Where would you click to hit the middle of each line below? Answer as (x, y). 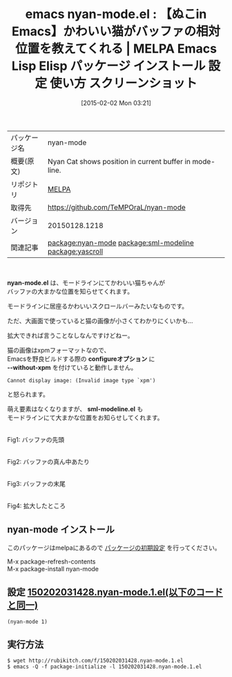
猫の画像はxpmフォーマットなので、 (59, 350)
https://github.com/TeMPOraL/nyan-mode (117, 207)
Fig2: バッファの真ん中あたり (48, 461)
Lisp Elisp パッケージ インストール (108, 66)
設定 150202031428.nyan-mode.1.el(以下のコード (115, 592)
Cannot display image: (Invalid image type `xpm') (81, 380)
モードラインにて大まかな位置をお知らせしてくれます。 (85, 417)
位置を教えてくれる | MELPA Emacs (116, 49)
